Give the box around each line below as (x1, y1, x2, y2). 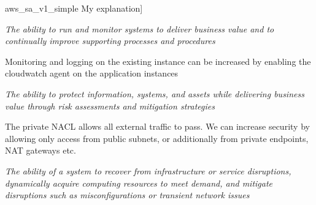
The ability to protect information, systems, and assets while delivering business (5, 87, 304, 100)
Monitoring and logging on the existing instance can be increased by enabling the (5, 54, 311, 67)
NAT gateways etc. (5, 144, 76, 157)
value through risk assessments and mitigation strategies (5, 99, 215, 112)
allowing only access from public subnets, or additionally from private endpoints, (5, 132, 309, 144)
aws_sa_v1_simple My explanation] (5, 2, 143, 14)
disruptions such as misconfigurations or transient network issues (5, 188, 250, 201)
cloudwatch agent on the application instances (5, 67, 179, 80)
